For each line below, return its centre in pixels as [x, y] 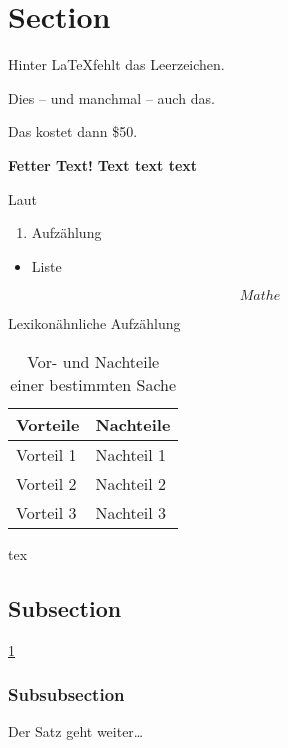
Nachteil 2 [131, 483]
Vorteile [48, 424]
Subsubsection [66, 694]
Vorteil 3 [46, 512]
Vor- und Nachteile [93, 361]
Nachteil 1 [131, 454]
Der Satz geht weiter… [76, 731]
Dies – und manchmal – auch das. [111, 97]
